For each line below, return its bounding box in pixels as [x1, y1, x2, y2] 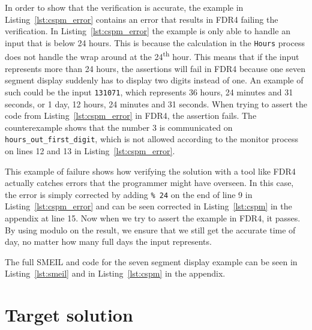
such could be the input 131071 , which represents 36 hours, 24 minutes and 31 [5, 85, 293, 98]
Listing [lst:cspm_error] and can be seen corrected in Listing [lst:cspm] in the [5, 200, 292, 212]
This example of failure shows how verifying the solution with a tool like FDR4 [5, 164, 296, 177]
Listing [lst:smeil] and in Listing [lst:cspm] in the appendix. [5, 267, 226, 280]
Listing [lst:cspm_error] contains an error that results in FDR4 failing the [5, 13, 278, 25]
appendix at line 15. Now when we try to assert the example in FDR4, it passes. [5, 212, 301, 224]
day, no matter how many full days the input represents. [5, 235, 212, 248]
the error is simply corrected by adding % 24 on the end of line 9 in [5, 188, 253, 200]
